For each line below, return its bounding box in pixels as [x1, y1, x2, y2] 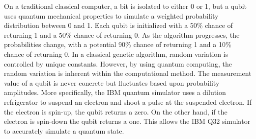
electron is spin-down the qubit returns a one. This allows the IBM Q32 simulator [4, 116, 251, 126]
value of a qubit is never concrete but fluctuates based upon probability [4, 77, 220, 88]
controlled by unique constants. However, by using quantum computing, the [4, 58, 232, 69]
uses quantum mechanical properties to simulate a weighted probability [4, 10, 219, 21]
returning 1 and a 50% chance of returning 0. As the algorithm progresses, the [4, 29, 240, 40]
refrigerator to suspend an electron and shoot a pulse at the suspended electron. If [4, 96, 252, 107]
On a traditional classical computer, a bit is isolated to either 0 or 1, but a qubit [4, 1, 247, 11]
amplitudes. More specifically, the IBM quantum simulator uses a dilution [4, 87, 226, 97]
